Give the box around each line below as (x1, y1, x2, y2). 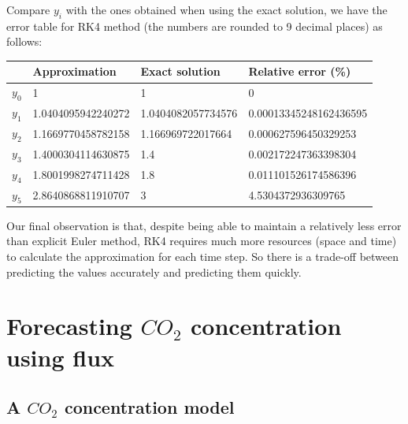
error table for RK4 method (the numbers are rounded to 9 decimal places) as (6, 17, 383, 34)
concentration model (64, 395, 235, 419)
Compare (6, 2, 50, 17)
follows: (6, 33, 43, 50)
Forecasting (6, 310, 132, 342)
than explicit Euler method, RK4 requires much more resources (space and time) (6, 232, 397, 249)
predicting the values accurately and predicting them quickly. (6, 263, 302, 280)
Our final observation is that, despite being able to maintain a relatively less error (6, 217, 402, 233)
